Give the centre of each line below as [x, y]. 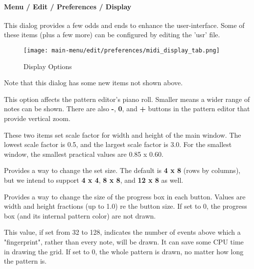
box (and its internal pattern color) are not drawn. [80, 215]
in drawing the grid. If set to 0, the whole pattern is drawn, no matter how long [124, 251]
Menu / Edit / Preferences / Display [68, 6]
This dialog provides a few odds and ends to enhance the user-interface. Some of [124, 25]
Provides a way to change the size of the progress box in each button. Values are [125, 196]
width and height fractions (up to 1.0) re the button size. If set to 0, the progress [126, 206]
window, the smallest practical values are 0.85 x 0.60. [84, 154]
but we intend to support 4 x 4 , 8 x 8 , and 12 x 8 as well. [94, 180]
